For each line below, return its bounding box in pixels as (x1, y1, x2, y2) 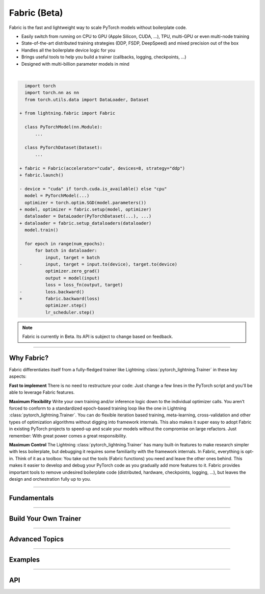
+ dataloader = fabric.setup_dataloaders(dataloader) (19, 220, 152, 226)
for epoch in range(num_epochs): (25, 241, 105, 246)
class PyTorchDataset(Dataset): (25, 145, 103, 151)
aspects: (9, 373, 26, 380)
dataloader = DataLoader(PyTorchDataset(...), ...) (25, 213, 152, 219)
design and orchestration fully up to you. (9, 476, 91, 482)
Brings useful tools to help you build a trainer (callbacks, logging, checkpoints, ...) (21, 54, 186, 60)
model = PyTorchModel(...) (25, 193, 90, 199)
